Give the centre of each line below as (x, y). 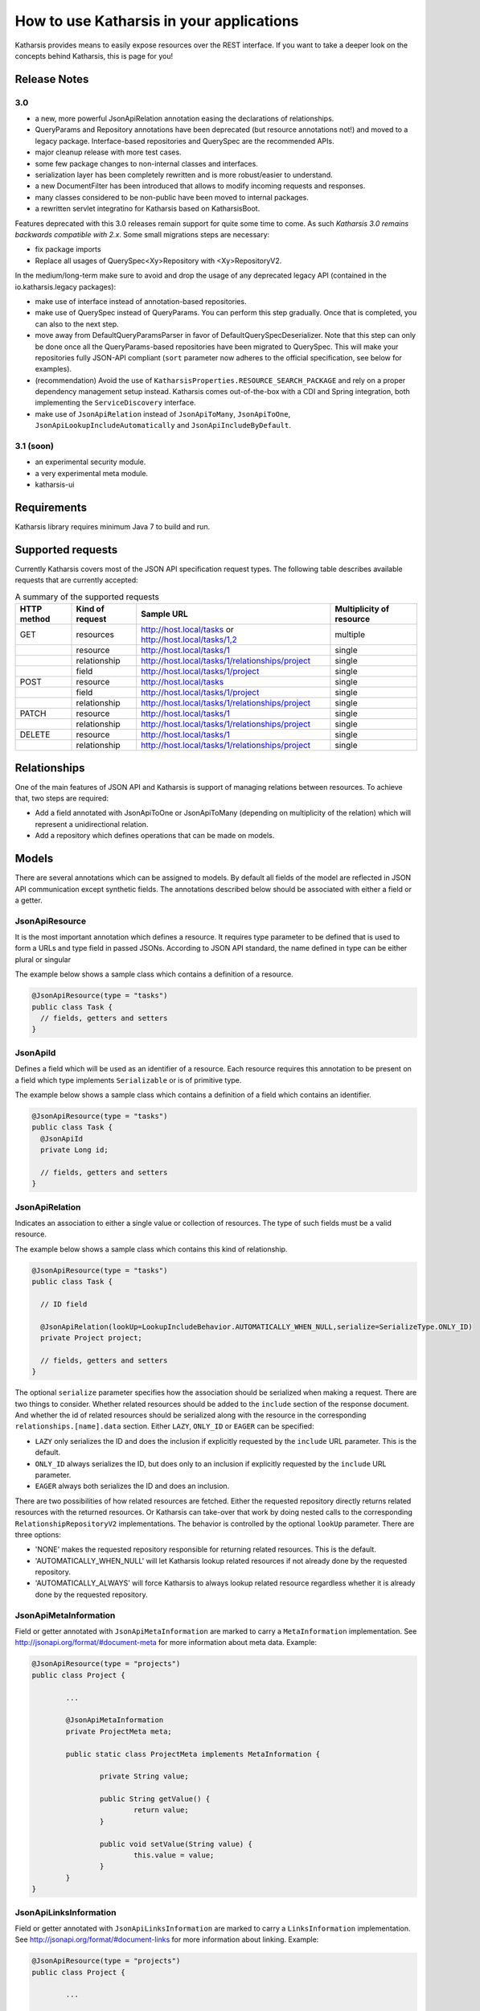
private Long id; (74, 1150)
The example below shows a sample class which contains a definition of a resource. (154, 974)
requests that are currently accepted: (76, 580)
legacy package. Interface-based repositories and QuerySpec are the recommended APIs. (185, 141)
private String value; (144, 1777)
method (35, 619)
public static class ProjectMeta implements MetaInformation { (193, 1754)
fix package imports (68, 249)
